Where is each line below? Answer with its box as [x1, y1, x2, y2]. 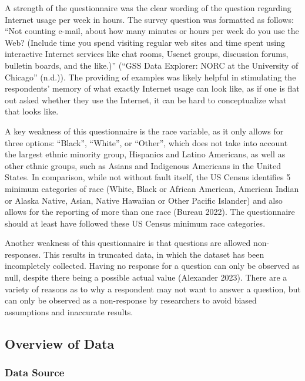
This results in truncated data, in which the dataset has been [43, 248, 264, 260]
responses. [5, 248, 41, 260]
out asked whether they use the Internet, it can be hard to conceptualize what [5, 93, 287, 106]
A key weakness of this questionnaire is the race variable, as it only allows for [5, 124, 284, 137]
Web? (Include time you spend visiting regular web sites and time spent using [5, 36, 285, 48]
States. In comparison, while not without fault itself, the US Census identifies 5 [5, 171, 291, 183]
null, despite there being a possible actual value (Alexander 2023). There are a [5, 271, 287, 284]
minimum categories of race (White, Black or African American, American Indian [5, 182, 299, 194]
